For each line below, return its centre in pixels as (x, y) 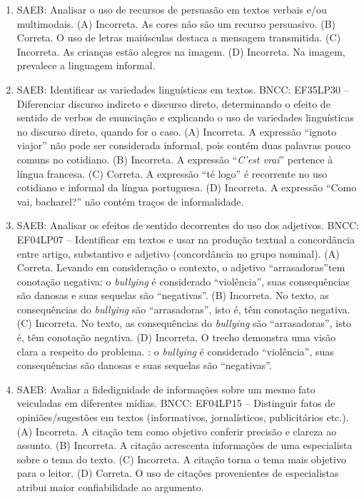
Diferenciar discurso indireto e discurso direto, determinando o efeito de (173, 103)
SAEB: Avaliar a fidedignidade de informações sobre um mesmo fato (166, 389)
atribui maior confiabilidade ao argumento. (110, 487)
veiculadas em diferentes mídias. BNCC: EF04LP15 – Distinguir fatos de (176, 403)
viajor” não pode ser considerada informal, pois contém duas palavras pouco (184, 145)
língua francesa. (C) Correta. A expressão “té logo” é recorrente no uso (172, 173)
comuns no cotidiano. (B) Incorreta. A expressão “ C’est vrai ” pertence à (175, 159)
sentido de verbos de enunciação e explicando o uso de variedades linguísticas (186, 117)
